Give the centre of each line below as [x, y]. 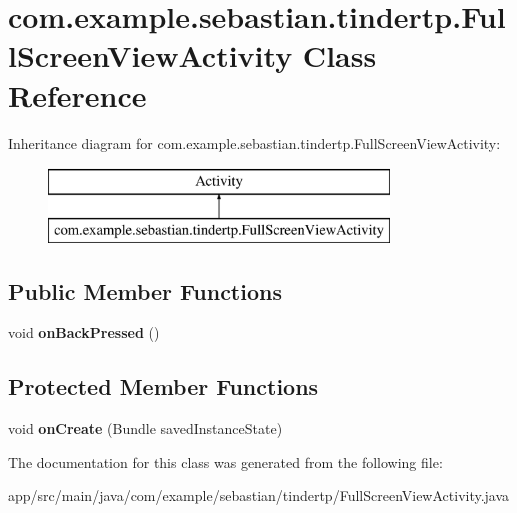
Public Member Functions [145, 290]
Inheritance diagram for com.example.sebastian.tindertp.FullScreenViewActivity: [254, 142]
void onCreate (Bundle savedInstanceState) [145, 428]
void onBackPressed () [84, 332]
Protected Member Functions [163, 386]
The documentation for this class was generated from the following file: [225, 461]
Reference [77, 94]
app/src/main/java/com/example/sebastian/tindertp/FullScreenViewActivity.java [259, 495]
